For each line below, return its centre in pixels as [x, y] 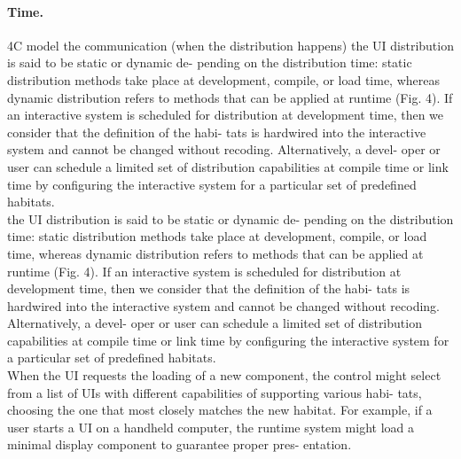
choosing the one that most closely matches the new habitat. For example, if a [220, 410]
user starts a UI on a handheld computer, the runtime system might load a [211, 427]
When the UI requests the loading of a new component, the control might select [224, 375]
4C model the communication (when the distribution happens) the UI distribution [230, 45]
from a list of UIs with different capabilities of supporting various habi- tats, [215, 392]
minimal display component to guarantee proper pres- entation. [180, 444]
